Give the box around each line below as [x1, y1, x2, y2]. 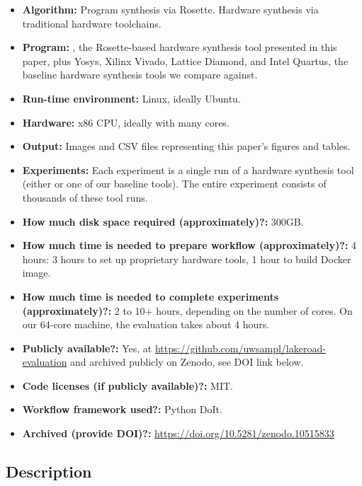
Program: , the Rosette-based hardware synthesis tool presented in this [22, 40, 337, 54]
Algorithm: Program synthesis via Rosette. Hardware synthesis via [22, 2, 319, 16]
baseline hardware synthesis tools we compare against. [22, 67, 258, 82]
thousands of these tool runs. [22, 190, 148, 204]
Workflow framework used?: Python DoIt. [22, 402, 222, 417]
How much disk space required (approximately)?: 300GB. [22, 214, 304, 228]
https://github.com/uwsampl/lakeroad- [154, 340, 326, 355]
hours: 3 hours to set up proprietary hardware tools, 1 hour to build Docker [22, 251, 351, 266]
